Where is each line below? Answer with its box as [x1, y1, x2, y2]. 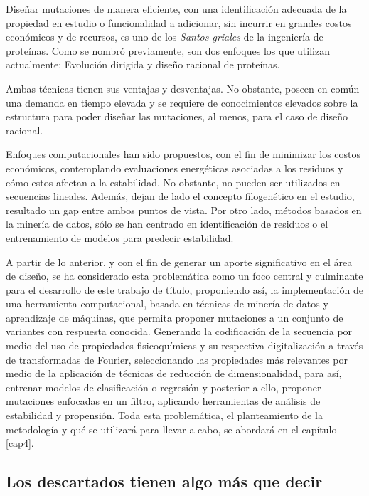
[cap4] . [6, 436, 34, 450]
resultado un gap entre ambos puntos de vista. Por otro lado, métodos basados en [6, 202, 362, 217]
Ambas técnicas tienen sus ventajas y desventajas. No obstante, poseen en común [6, 80, 360, 95]
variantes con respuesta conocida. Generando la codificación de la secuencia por [6, 324, 353, 339]
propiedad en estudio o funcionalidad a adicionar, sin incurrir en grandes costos [6, 15, 352, 30]
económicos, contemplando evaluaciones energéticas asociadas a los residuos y [6, 160, 343, 175]
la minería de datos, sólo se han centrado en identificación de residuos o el [6, 216, 328, 231]
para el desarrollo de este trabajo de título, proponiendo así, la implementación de [6, 282, 363, 297]
